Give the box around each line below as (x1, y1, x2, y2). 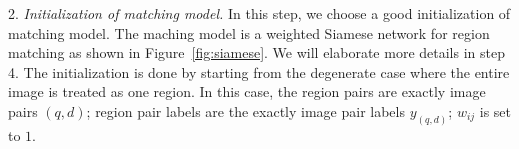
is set (479, 100, 512, 121)
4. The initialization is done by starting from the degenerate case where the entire (8, 61, 510, 82)
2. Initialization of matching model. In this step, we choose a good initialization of (8, 3, 511, 23)
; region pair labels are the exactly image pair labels (86, 100, 405, 121)
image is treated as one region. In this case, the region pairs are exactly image (8, 81, 486, 102)
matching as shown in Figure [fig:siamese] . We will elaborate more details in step (8, 42, 505, 63)
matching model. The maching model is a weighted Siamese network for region (8, 22, 490, 43)
